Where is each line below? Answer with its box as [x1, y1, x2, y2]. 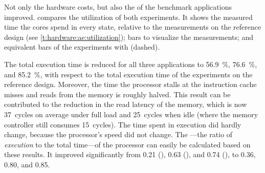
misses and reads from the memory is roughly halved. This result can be [4, 89, 231, 99]
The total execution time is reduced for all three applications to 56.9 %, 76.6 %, [4, 58, 257, 69]
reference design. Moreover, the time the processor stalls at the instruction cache [4, 79, 257, 90]
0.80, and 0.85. [4, 159, 50, 169]
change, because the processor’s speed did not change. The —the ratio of [4, 129, 233, 140]
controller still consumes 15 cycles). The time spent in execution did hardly [4, 119, 241, 129]
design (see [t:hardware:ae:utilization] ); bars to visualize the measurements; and [4, 31, 254, 42]
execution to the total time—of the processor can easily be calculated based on [4, 139, 251, 149]
